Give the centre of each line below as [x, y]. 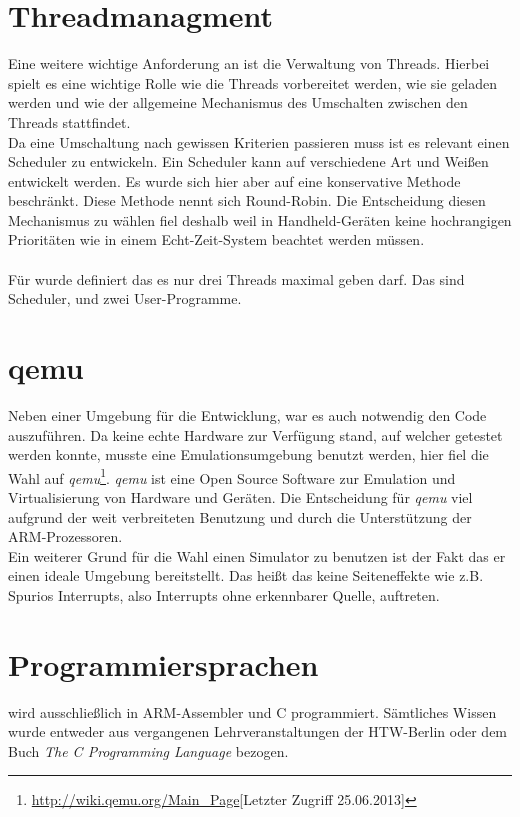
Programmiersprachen [163, 663]
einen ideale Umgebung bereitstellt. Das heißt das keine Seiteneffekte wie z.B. [246, 575]
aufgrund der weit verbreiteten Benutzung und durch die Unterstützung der [240, 516]
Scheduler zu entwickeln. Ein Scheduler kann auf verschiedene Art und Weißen [248, 161]
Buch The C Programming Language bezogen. [148, 750]
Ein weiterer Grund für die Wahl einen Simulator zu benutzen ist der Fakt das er [257, 555]
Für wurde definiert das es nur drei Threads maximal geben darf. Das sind [236, 278]
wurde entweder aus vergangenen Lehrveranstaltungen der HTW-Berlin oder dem [258, 731]
